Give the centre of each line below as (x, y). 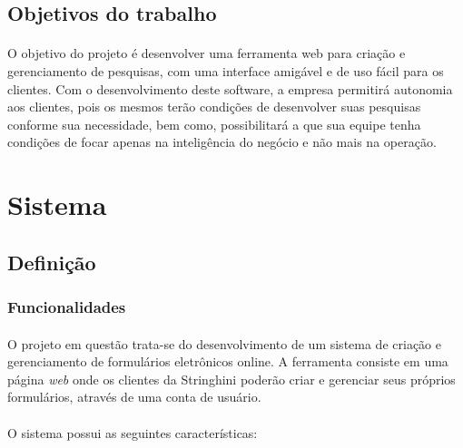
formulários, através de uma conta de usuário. (134, 397)
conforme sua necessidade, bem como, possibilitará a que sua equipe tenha (214, 124)
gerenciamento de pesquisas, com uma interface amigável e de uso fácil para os (226, 70)
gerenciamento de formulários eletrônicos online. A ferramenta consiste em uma (228, 361)
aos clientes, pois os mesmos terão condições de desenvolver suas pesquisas (214, 107)
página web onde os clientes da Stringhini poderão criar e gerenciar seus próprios (231, 379)
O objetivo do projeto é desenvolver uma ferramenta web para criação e (207, 53)
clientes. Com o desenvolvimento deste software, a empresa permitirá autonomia (230, 88)
